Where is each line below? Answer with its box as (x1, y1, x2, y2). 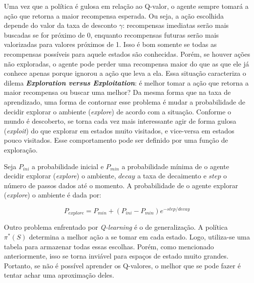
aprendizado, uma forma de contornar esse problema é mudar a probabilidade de (4, 96, 245, 107)
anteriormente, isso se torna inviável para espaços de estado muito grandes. (4, 251, 229, 261)
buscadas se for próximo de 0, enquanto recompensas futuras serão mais (4, 29, 219, 40)
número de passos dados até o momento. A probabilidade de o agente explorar (4, 180, 238, 190)
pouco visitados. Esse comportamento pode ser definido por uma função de (4, 135, 228, 145)
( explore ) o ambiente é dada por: (4, 190, 102, 200)
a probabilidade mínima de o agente (122, 161, 229, 171)
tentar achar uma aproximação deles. (4, 270, 114, 280)
